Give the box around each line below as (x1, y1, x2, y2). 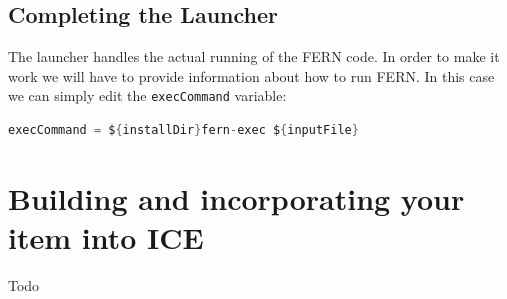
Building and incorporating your (8, 177, 465, 218)
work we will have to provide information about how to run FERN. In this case (8, 65, 495, 86)
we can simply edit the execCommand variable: (8, 85, 287, 106)
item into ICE (8, 217, 204, 258)
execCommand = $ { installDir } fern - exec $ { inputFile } (8, 123, 359, 138)
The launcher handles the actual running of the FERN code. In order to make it (8, 46, 500, 67)
